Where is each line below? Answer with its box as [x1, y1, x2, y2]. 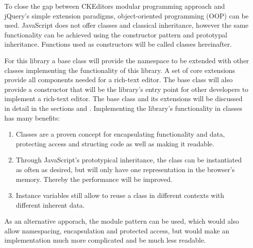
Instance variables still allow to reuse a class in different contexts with [16, 190, 224, 200]
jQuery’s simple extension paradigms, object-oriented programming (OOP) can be [4, 10, 249, 20]
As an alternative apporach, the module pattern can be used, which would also [4, 216, 239, 226]
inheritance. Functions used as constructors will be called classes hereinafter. [4, 39, 232, 49]
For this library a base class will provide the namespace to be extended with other [4, 55, 249, 65]
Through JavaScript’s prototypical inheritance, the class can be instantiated [16, 155, 242, 165]
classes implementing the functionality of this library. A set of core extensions [4, 65, 236, 75]
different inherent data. [16, 199, 85, 210]
